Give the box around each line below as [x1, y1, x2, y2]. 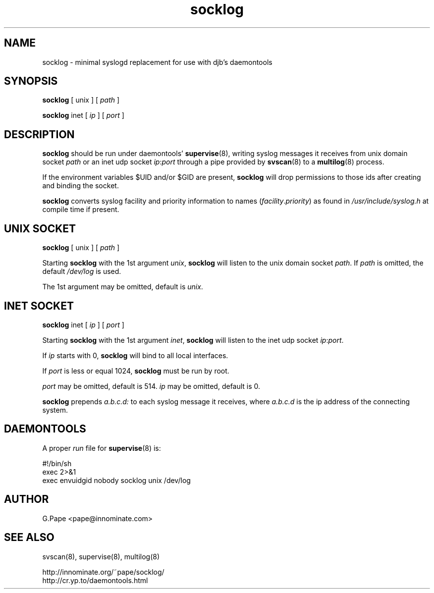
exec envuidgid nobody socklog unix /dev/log [42, 476, 191, 485]
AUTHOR [4, 493, 49, 506]
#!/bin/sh [42, 459, 72, 468]
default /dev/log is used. [42, 267, 121, 276]
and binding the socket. [42, 181, 119, 190]
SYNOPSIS [4, 75, 58, 88]
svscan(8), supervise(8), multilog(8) [42, 552, 160, 561]
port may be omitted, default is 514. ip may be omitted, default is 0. [42, 381, 261, 390]
